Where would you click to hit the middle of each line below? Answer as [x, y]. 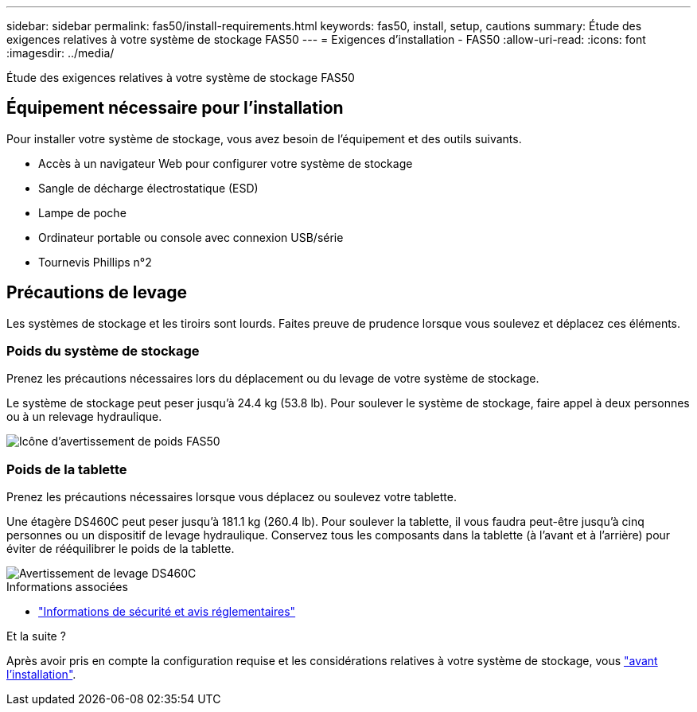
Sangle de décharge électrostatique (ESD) [148, 188]
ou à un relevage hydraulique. [84, 417]
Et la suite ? [36, 636]
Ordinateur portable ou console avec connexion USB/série [191, 237]
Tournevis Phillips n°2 [95, 262]
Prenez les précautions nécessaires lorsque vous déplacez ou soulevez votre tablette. [232, 497]
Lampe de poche [82, 212]
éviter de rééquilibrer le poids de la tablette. [121, 549]
